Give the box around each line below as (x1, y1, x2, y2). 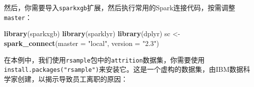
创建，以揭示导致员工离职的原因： (17, 73, 128, 84)
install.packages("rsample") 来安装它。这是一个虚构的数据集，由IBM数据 (4, 64, 244, 74)
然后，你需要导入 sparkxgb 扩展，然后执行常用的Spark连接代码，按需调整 (4, 2, 235, 12)
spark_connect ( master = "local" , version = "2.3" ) (4, 38, 159, 48)
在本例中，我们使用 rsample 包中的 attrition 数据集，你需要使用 (4, 54, 205, 65)
